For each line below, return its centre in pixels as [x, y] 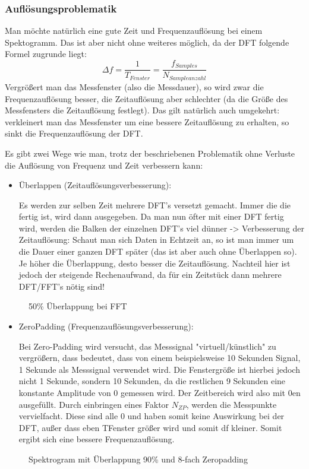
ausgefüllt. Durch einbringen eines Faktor [94, 404]
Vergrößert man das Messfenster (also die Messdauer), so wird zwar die [134, 86]
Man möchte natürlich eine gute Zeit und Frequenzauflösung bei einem [134, 31]
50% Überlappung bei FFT [78, 306]
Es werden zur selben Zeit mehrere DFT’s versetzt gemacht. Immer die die [154, 205]
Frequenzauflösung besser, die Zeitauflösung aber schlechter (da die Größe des [146, 98]
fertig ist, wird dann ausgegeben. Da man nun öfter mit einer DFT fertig [151, 216]
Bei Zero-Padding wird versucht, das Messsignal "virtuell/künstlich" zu [147, 346]
